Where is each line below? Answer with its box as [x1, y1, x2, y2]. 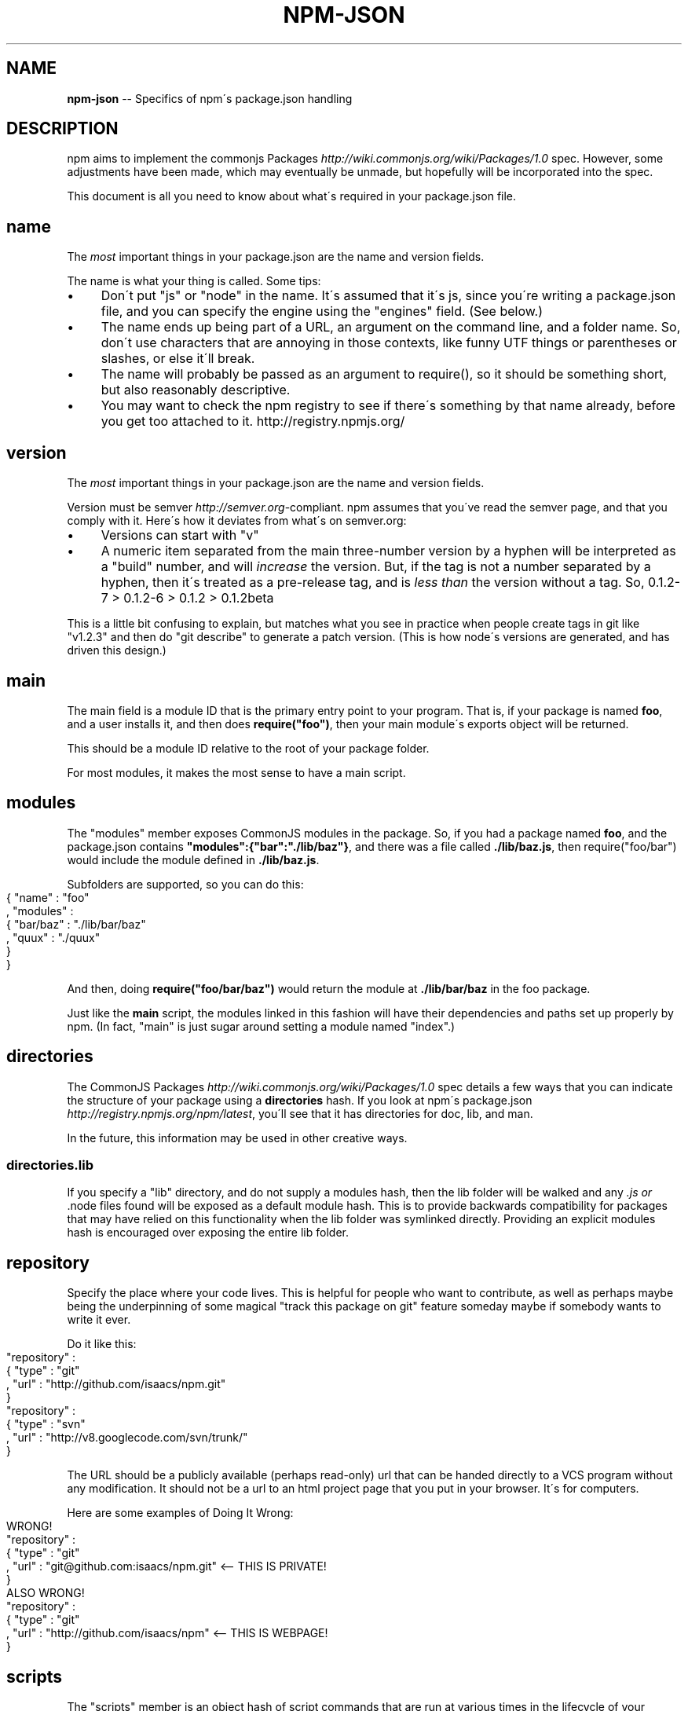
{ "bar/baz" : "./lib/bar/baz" [6, 917, 146, 931]
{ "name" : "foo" [6, 890, 90, 904]
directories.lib [6, 1157, 93, 1174]
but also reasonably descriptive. [101, 382, 291, 398]
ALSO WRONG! [6, 1586, 85, 1600]
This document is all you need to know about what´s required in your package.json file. [67, 189, 517, 203]
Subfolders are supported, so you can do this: [67, 877, 304, 891]
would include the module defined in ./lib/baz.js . [67, 852, 320, 866]
